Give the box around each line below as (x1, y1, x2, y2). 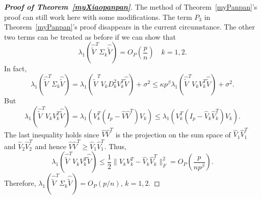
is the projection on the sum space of (115, 129, 231, 139)
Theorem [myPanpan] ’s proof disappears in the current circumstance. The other (4, 21, 255, 32)
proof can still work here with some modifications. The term (4, 11, 192, 22)
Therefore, (4, 178, 36, 188)
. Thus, (104, 140, 126, 151)
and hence (35, 140, 66, 151)
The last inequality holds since (4, 129, 99, 139)
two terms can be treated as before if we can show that (4, 31, 176, 42)
